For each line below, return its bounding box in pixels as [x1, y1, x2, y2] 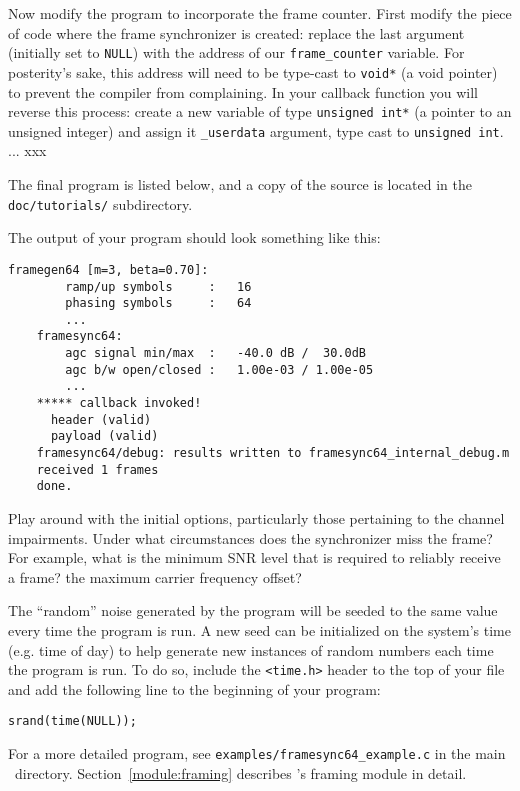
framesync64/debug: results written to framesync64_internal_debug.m [36, 446, 510, 461]
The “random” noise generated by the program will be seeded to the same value [8, 600, 498, 621]
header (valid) [50, 412, 152, 427]
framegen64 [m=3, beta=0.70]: [8, 262, 209, 277]
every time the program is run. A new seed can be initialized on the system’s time [8, 620, 511, 640]
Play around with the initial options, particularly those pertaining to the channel [8, 508, 505, 529]
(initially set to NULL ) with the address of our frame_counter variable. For [8, 42, 465, 63]
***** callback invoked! [36, 396, 202, 411]
